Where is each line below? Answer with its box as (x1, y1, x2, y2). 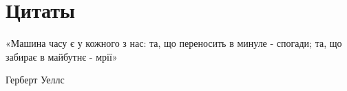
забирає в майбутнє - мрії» (6, 49, 118, 63)
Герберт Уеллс (6, 72, 65, 87)
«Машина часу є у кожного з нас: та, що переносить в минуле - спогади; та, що (6, 36, 342, 50)
